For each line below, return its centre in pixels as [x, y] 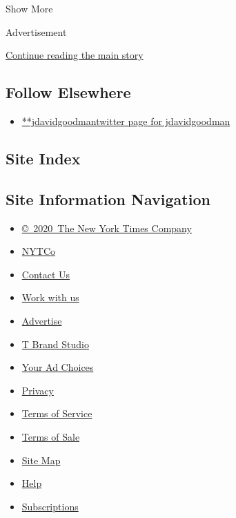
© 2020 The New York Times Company [107, 228]
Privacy [38, 390]
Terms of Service [57, 413]
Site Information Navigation [108, 199]
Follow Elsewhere [68, 92]
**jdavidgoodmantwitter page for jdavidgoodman [126, 121]
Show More [29, 8]
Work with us [50, 297]
